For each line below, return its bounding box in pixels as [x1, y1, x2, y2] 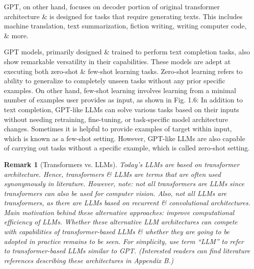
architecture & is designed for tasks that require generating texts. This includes [4, 11, 243, 21]
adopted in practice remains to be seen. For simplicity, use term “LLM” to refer [4, 236, 244, 246]
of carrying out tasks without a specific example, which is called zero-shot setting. [4, 143, 250, 153]
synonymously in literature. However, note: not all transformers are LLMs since [4, 178, 245, 189]
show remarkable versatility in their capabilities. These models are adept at [4, 56, 231, 66]
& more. [4, 30, 28, 40]
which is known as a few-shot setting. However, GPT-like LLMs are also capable [4, 133, 245, 143]
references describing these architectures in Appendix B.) [4, 255, 174, 265]
